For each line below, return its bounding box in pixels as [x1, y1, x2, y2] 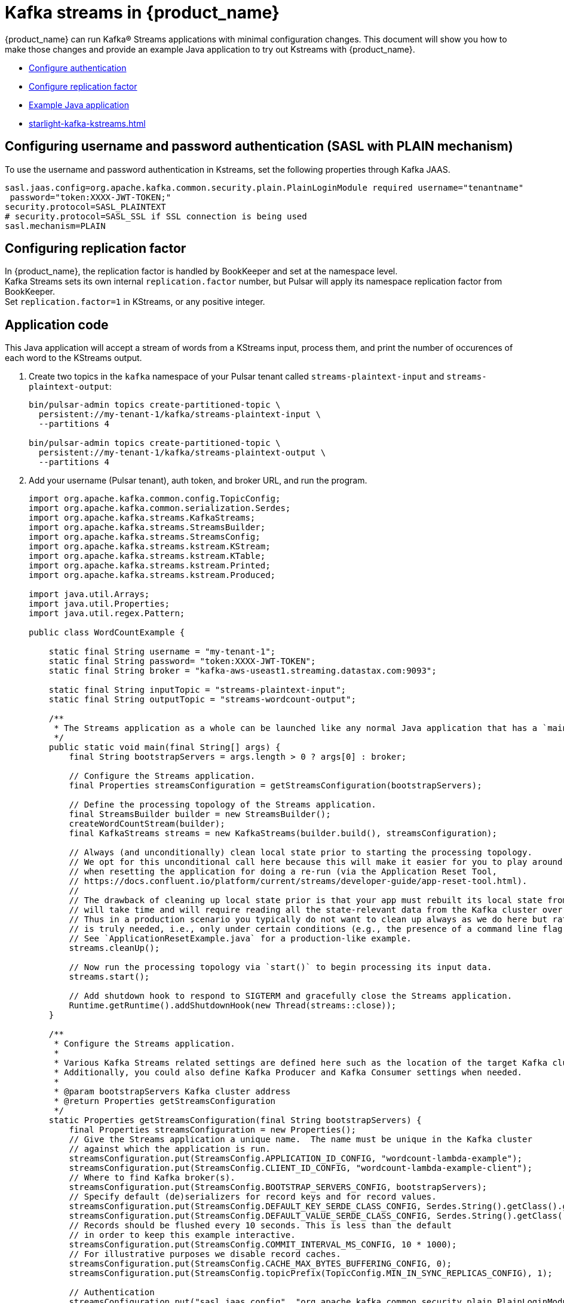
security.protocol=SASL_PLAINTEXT [5, 201, 166, 212]
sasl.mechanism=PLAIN [5, 221, 106, 231]
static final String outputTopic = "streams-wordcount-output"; [48, 695, 356, 705]
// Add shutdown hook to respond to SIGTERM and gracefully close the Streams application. [69, 991, 513, 1001]
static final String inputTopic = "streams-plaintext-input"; [48, 685, 347, 695]
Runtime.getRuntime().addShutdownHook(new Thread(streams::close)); [69, 1001, 397, 1011]
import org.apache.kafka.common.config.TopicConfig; [29, 494, 281, 504]
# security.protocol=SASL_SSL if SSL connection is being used [5, 211, 307, 221]
